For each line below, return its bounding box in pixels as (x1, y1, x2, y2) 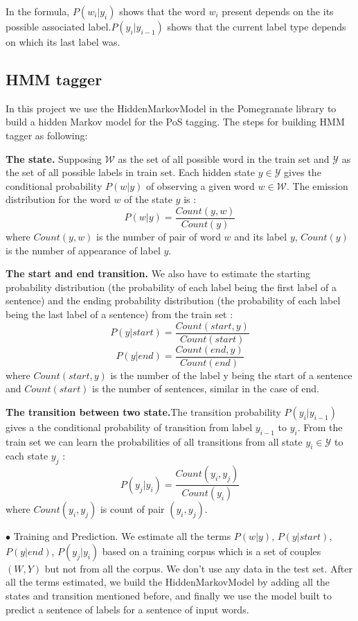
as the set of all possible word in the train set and (118, 151, 330, 166)
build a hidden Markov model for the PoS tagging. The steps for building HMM (6, 114, 345, 129)
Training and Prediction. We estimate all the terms (13, 529, 231, 543)
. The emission (287, 178, 348, 193)
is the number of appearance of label (6, 243, 161, 257)
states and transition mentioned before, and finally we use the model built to (6, 588, 332, 602)
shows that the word (119, 4, 206, 18)
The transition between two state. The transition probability (6, 404, 281, 419)
